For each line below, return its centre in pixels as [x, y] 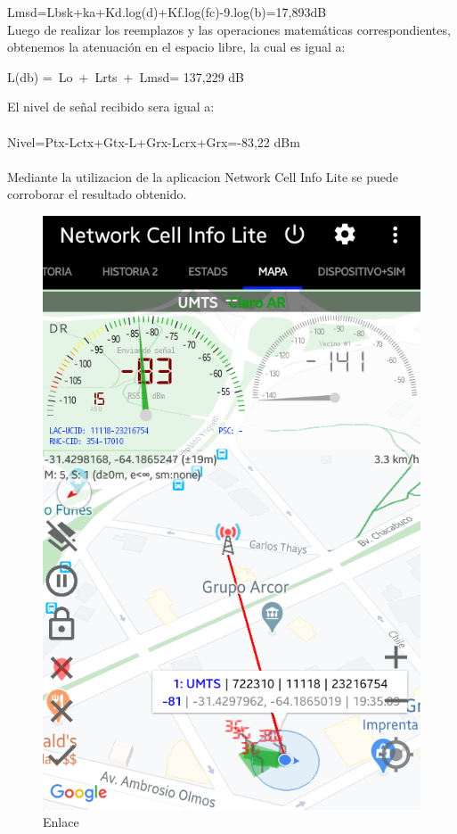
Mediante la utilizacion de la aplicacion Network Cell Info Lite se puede [203, 176]
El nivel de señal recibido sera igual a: [111, 107]
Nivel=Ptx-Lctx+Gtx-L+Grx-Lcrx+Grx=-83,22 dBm [154, 141]
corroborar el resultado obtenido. [97, 194]
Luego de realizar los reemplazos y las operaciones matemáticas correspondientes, [229, 29]
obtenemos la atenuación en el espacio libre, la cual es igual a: [176, 47]
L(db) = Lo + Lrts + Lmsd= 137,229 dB [126, 76]
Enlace [61, 822]
